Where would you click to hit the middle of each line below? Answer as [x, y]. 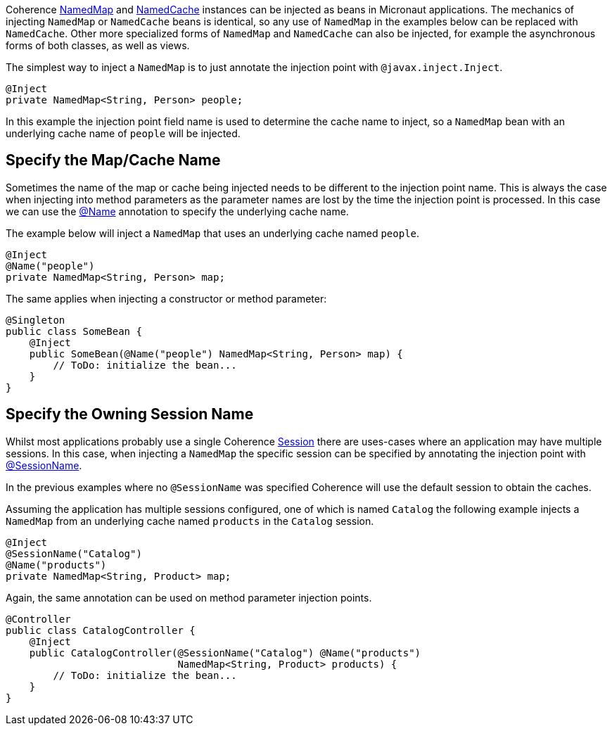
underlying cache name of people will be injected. [123, 133]
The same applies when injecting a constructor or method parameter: [166, 298]
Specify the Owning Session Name [130, 414]
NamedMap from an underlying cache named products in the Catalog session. [190, 521]
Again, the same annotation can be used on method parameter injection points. [189, 597]
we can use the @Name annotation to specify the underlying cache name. [177, 211]
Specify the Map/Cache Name [113, 160]
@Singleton [36, 320]
